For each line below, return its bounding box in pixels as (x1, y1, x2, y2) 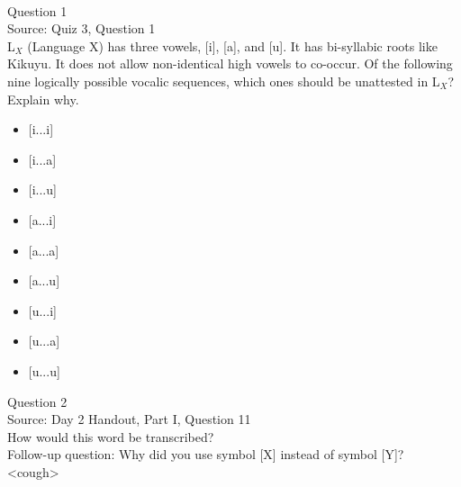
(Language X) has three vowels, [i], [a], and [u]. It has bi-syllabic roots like (27, 36, 438, 55)
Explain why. (7, 89, 79, 108)
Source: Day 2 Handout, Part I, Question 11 (7, 410, 251, 428)
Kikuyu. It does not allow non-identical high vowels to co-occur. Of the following (7, 54, 453, 73)
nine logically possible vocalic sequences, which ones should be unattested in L (7, 71, 440, 90)
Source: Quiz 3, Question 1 (7, 19, 156, 38)
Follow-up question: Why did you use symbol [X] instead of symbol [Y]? (7, 445, 404, 464)
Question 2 (7, 392, 68, 410)
